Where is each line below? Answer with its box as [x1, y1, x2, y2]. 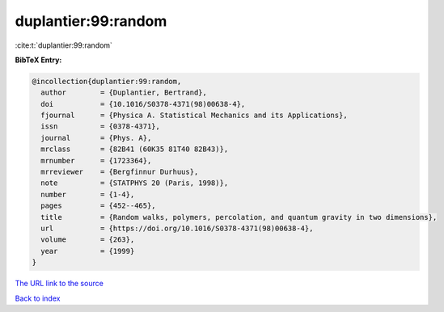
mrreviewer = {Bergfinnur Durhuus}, [40, 167, 199, 177]
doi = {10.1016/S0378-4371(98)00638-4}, [40, 99, 246, 108]
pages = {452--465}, [40, 201, 157, 210]
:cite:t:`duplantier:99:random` [15, 40, 113, 50]
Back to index [15, 293, 61, 303]
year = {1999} [40, 247, 135, 255]
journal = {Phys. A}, [40, 133, 152, 142]
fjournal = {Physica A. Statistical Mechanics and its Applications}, [40, 111, 348, 120]
